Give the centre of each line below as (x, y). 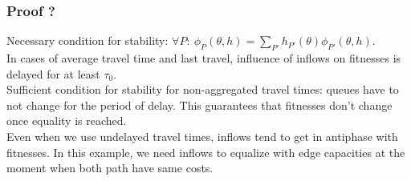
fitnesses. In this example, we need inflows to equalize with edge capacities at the (206, 152)
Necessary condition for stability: (87, 40)
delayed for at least (53, 73)
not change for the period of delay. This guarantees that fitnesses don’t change (199, 105)
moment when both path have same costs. (110, 168)
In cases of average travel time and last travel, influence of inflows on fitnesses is (204, 58)
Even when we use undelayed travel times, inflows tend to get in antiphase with (202, 136)
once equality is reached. (67, 121)
